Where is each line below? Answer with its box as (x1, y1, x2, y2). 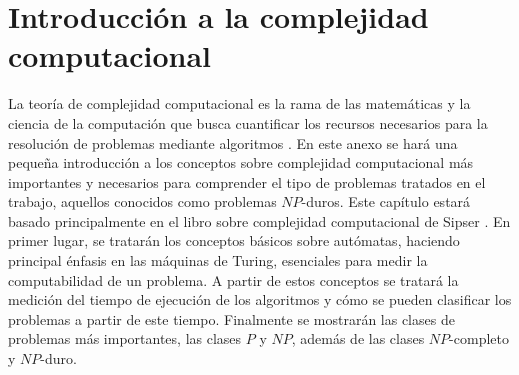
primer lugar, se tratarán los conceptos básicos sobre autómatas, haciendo (8, 230, 460, 251)
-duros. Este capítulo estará (301, 191, 471, 212)
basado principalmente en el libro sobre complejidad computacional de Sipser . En (8, 210, 511, 231)
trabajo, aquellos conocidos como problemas (8, 191, 277, 212)
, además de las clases (291, 328, 425, 349)
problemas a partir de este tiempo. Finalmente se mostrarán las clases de (8, 308, 455, 329)
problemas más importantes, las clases (8, 328, 242, 349)
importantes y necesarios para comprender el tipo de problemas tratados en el (8, 171, 486, 192)
